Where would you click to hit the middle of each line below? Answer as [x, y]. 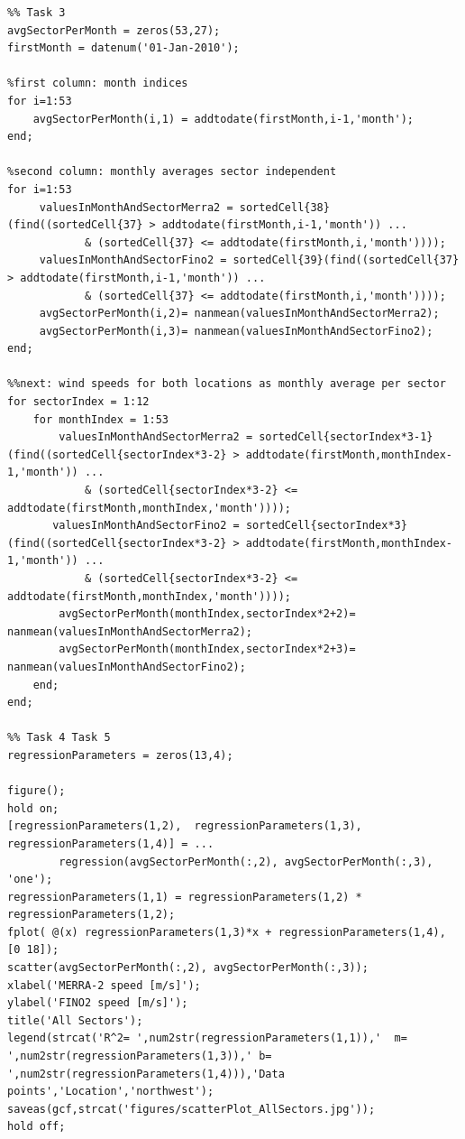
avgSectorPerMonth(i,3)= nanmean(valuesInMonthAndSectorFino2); [236, 331]
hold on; [33, 808]
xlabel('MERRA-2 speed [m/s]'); [104, 985]
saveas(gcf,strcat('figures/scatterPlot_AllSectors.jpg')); [191, 1109]
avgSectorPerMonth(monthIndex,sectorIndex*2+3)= [207, 649]
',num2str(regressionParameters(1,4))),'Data [146, 1074]
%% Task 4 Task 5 [59, 738]
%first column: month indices [98, 83]
